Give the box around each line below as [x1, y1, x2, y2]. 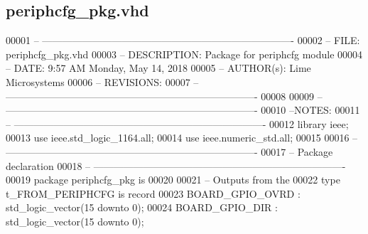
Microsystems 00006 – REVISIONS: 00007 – [6, 74, 199, 89]
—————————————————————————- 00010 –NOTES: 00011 [6, 102, 360, 117]
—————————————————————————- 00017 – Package [6, 144, 333, 159]
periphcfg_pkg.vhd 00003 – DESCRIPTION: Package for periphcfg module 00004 [6, 46, 363, 61]
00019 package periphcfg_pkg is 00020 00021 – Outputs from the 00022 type [6, 172, 340, 187]
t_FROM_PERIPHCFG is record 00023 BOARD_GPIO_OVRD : [6, 186, 301, 201]
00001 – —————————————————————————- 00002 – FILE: [6, 33, 360, 48]
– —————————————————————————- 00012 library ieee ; [6, 116, 349, 131]
